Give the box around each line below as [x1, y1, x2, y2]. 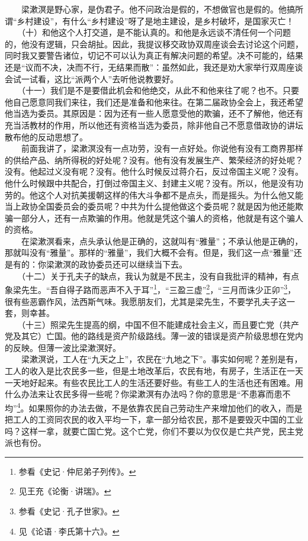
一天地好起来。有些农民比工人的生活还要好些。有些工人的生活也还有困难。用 [5, 376, 303, 388]
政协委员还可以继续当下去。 [79, 258, 187, 270]
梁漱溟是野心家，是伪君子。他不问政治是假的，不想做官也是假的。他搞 [21, 3, 295, 15]
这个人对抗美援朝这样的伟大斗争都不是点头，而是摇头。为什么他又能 [37, 188, 303, 201]
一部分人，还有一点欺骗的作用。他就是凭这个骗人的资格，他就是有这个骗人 [12, 211, 303, 224]
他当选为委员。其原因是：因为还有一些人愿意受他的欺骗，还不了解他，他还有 [5, 107, 303, 120]
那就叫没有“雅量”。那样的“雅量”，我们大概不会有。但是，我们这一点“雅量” [5, 246, 294, 259]
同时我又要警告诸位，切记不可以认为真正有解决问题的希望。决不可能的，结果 [5, 49, 303, 62]
